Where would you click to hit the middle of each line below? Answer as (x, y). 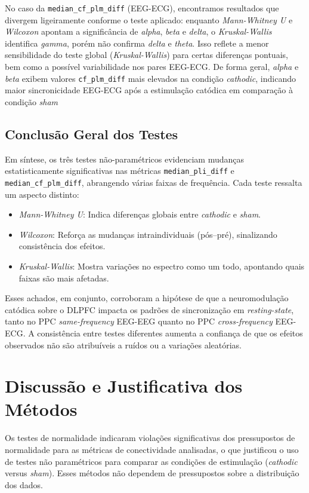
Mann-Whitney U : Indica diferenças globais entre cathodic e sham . (140, 214)
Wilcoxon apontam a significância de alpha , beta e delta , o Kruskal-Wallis (138, 31)
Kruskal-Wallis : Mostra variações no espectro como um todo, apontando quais (162, 266)
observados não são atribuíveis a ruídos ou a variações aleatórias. (123, 345)
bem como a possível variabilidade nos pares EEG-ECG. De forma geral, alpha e (152, 67)
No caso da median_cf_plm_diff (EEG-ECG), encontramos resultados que (142, 8)
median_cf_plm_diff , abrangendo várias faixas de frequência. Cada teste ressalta (154, 182)
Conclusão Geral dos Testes (92, 134)
